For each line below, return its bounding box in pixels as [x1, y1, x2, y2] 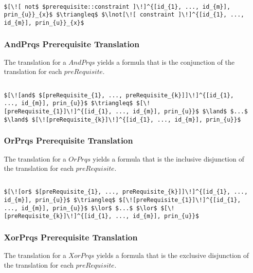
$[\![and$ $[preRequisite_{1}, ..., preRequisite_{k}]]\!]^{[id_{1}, [4, 91, 234, 99]
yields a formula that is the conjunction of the [97, 56, 235, 67]
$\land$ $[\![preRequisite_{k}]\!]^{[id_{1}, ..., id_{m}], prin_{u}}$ [4, 116, 241, 123]
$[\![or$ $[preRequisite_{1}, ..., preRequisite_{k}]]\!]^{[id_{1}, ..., [4, 188, 248, 196]
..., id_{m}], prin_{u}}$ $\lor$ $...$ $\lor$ [4, 204, 157, 212]
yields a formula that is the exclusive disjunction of [96, 250, 249, 260]
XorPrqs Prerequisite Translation [4, 231, 138, 243]
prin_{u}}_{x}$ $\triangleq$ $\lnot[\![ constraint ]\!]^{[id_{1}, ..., [4, 11, 244, 18]
